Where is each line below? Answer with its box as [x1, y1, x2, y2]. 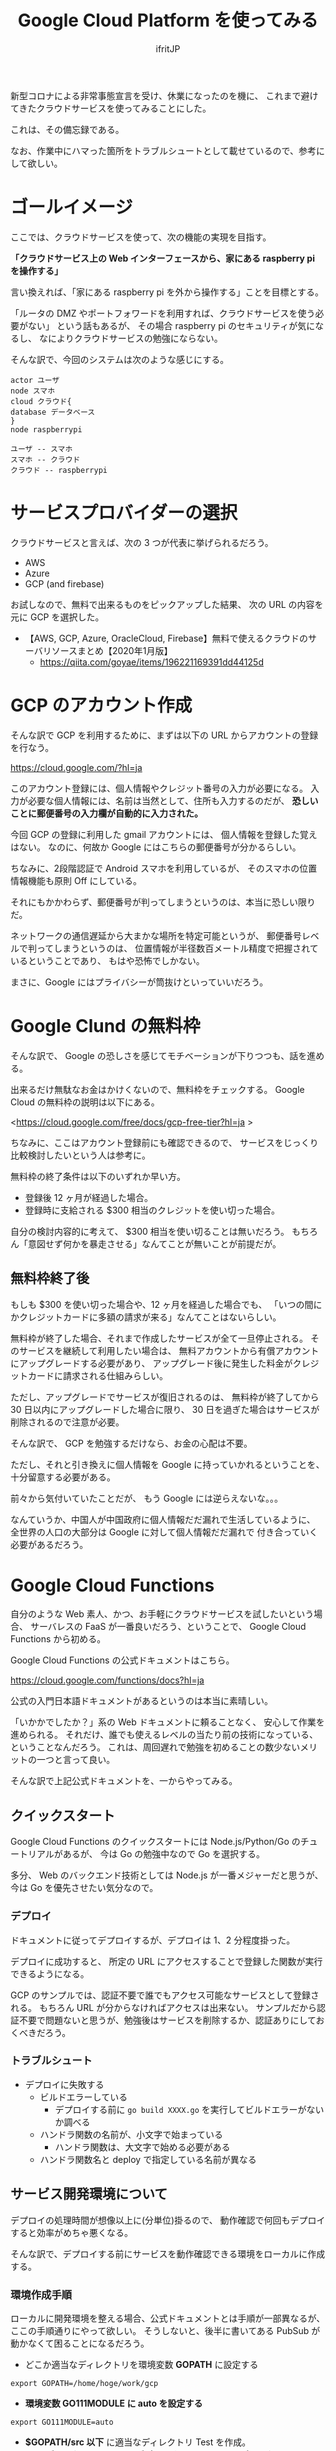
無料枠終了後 [10, 1270, 90, 1287]
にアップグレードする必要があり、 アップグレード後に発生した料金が [10, 1357, 293, 1369]
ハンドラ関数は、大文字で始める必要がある [54, 2141, 231, 2153]
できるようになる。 [10, 1967, 90, 1980]
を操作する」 [10, 264, 63, 276]
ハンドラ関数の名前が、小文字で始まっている [39, 2128, 224, 2140]
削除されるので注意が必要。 [10, 1416, 125, 1428]
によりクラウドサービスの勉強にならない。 [47, 332, 223, 344]
